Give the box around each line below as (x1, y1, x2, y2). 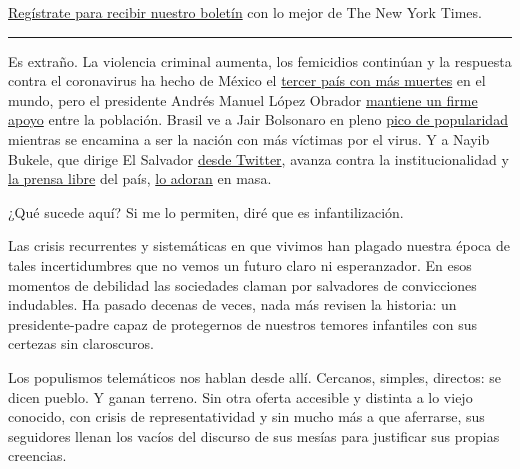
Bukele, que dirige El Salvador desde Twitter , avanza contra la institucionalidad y (8, 148, 509, 169)
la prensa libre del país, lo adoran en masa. (8, 168, 272, 189)
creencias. (8, 445, 67, 466)
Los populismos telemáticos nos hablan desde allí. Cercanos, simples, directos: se (8, 366, 502, 387)
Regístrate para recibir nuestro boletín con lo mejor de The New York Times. (8, 2, 482, 22)
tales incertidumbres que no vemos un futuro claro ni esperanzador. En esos (8, 254, 472, 275)
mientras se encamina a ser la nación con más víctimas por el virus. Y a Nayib (8, 128, 490, 149)
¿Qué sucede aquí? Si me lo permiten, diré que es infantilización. (8, 201, 404, 222)
